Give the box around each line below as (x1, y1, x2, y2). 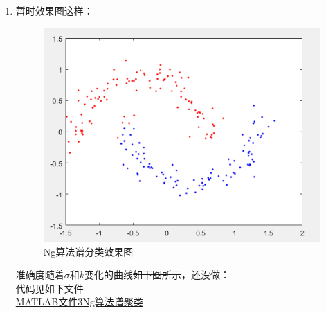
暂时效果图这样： (15, 3, 93, 17)
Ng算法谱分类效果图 (43, 244, 134, 258)
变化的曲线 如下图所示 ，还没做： (84, 267, 230, 282)
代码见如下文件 (15, 280, 84, 295)
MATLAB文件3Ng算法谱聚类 (15, 294, 143, 309)
